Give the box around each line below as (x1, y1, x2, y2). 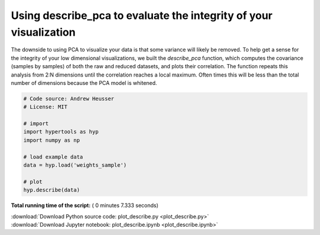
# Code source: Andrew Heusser (23, 95, 115, 102)
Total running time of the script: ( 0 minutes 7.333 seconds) (11, 202, 159, 209)
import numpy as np (23, 136, 80, 144)
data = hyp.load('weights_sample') (23, 162, 127, 169)
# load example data (23, 153, 83, 160)
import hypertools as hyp (23, 128, 99, 135)
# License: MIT (23, 104, 68, 110)
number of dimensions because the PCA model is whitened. (11, 79, 157, 86)
